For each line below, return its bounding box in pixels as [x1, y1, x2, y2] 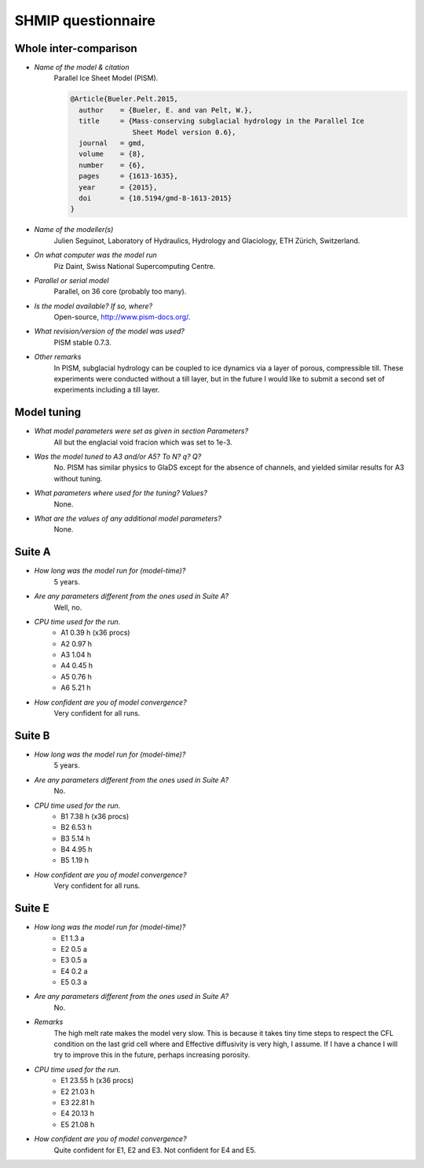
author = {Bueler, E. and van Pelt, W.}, [79, 105, 253, 114]
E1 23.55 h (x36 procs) [60, 1076, 134, 1085]
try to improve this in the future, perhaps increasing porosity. [53, 1050, 250, 1059]
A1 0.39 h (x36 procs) [60, 628, 130, 637]
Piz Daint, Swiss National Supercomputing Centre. [53, 261, 216, 271]
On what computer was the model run [34, 250, 157, 260]
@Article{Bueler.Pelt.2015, [70, 94, 178, 104]
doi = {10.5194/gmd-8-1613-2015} [79, 193, 232, 202]
